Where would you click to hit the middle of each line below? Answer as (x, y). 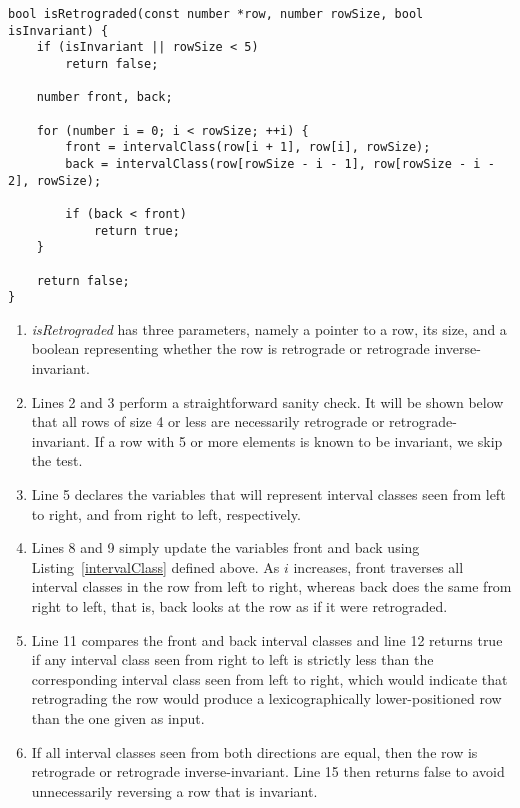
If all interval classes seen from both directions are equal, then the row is (254, 751)
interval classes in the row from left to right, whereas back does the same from (271, 586)
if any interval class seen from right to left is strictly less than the (232, 659)
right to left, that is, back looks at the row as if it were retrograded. (239, 605)
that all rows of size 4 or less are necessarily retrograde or (208, 421)
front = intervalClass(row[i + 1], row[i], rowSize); (248, 147)
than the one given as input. (118, 717)
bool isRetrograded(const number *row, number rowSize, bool (216, 14)
